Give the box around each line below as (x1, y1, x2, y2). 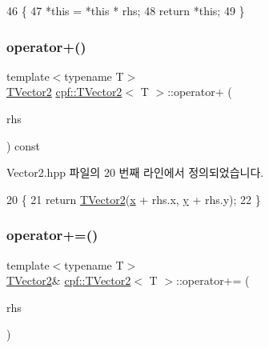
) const (6, 137, 41, 154)
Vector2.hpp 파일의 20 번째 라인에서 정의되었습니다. (6, 164, 264, 181)
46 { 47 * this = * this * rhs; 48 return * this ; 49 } (6, 2, 245, 18)
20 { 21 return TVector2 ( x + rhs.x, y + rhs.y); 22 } (6, 190, 261, 207)
